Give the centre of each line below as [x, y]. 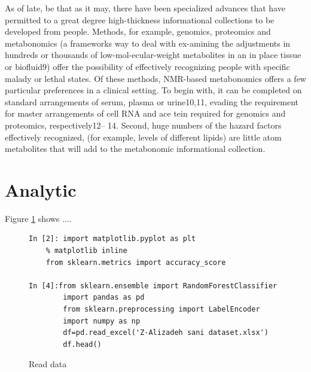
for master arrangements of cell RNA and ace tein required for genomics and [145, 113]
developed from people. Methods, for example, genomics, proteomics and [138, 31]
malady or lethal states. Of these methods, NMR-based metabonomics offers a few [155, 78]
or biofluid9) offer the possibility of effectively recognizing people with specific [147, 66]
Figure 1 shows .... [38, 218]
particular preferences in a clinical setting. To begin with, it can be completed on [153, 90]
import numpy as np [102, 321]
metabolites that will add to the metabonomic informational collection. [135, 149]
